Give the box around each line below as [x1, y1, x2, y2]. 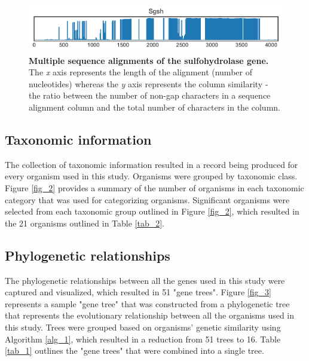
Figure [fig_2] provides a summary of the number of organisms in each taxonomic [5, 181, 304, 194]
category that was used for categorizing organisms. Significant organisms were [5, 193, 290, 206]
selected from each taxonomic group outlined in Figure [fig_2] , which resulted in [5, 205, 299, 218]
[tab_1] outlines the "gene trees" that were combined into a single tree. [5, 344, 264, 357]
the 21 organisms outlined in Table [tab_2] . [5, 216, 165, 229]
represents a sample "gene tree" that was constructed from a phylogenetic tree [5, 297, 290, 310]
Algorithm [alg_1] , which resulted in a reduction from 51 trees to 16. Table [5, 332, 281, 345]
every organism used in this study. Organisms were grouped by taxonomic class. [5, 170, 298, 182]
